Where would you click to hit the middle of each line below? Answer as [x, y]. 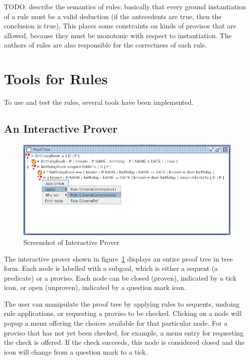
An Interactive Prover [61, 129]
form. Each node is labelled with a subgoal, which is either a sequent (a [111, 268]
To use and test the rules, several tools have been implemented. [99, 102]
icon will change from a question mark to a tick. [76, 351]
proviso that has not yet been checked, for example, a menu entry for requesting [124, 332]
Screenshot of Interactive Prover [72, 242]
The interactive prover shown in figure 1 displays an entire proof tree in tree [118, 258]
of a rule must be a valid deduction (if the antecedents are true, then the [113, 16]
